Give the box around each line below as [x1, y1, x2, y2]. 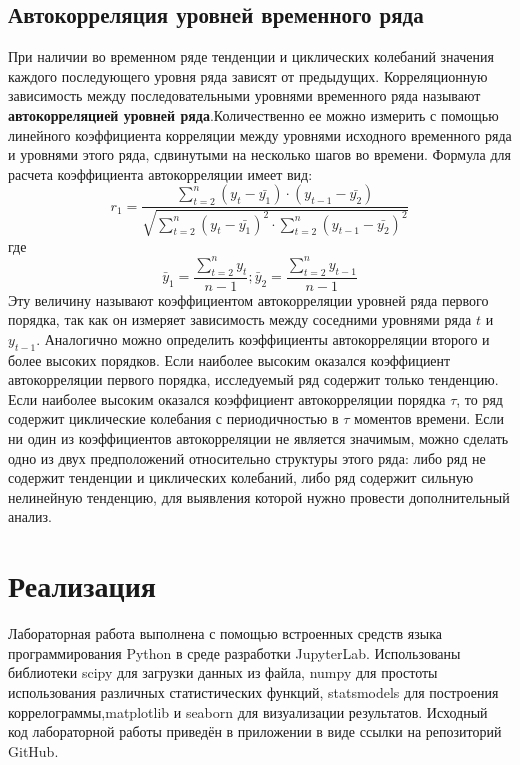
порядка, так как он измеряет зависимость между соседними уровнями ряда [8, 309, 472, 330]
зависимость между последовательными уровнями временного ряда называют [8, 85, 481, 106]
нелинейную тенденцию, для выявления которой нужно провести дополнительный [8, 486, 510, 507]
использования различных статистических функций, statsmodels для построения [8, 681, 499, 702]
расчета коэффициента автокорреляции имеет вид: [8, 163, 313, 184]
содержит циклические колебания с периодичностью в [8, 408, 339, 429]
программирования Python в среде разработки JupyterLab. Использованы [8, 642, 461, 663]
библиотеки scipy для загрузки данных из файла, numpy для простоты [8, 662, 438, 683]
